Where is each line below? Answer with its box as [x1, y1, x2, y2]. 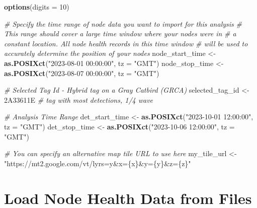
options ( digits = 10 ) [4, 2, 69, 12]
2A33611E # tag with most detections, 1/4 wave [4, 94, 153, 105]
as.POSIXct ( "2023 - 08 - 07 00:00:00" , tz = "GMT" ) [4, 67, 159, 78]
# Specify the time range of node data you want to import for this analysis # [4, 18, 242, 29]
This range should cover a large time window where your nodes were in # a [4, 28, 236, 39]
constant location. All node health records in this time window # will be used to [4, 38, 248, 48]
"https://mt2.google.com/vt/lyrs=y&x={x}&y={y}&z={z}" [4, 158, 191, 168]
